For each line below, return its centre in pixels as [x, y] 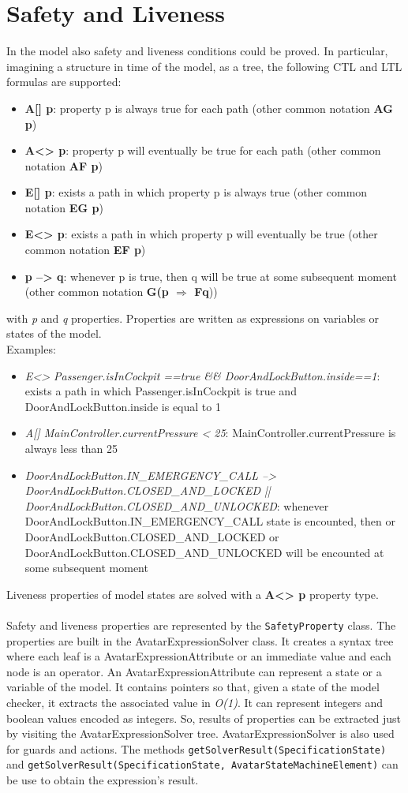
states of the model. [54, 333]
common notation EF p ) [85, 250]
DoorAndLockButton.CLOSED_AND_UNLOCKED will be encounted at [204, 552]
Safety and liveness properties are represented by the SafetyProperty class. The [201, 625]
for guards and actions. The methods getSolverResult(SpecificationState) [197, 748]
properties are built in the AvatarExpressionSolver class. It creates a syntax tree [200, 640]
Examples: [31, 349]
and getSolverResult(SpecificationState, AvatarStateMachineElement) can [202, 764]
